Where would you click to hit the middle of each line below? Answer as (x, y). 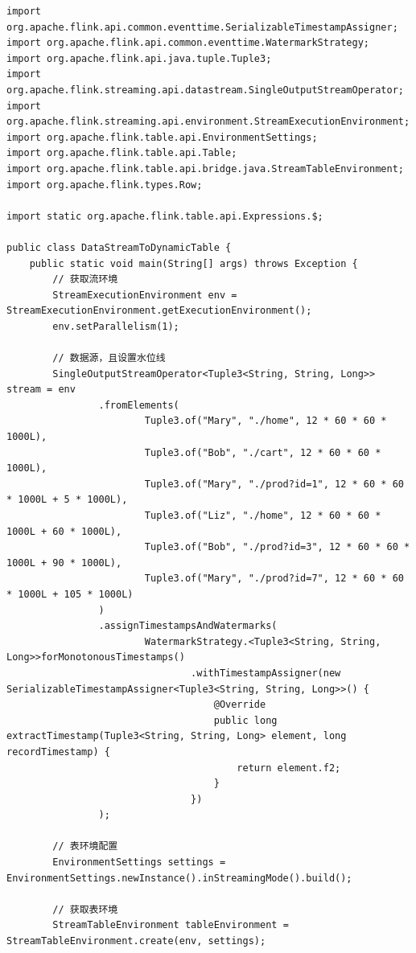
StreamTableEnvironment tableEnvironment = (171, 925)
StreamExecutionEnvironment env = (145, 295)
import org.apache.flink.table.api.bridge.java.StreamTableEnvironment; (205, 168)
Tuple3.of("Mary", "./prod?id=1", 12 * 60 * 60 (274, 484)
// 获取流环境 (85, 279)
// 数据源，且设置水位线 (109, 358)
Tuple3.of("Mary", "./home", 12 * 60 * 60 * (266, 421)
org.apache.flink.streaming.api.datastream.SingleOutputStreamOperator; (205, 90)
